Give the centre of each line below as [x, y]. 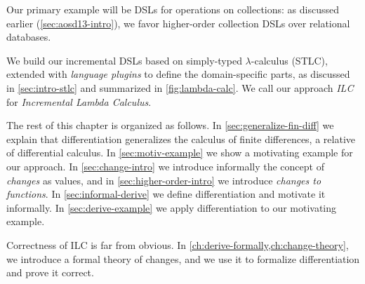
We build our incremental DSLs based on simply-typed [124, 60]
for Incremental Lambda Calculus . [79, 101]
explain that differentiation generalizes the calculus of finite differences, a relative [181, 138]
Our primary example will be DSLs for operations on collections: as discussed [173, 9]
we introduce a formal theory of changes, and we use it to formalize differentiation [183, 258]
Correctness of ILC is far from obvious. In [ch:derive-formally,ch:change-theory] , [178, 244]
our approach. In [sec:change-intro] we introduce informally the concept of [165, 166]
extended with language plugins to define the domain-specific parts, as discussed [178, 74]
